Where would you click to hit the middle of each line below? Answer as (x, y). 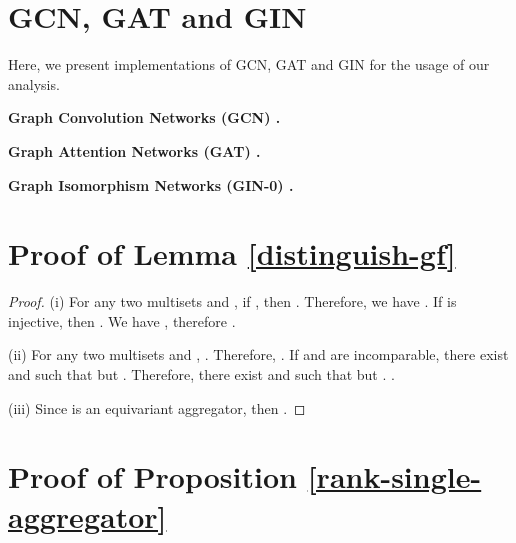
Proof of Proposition (152, 476)
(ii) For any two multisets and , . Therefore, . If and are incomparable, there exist (258, 354)
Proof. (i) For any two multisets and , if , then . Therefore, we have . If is (232, 301)
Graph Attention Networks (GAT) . (134, 150)
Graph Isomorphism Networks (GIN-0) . (151, 184)
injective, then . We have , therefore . (122, 320)
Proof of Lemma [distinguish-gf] (232, 253)
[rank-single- (394, 476)
